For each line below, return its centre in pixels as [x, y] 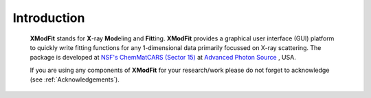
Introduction [49, 18]
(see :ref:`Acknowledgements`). [75, 79]
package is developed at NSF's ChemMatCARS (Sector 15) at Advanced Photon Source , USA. [163, 58]
